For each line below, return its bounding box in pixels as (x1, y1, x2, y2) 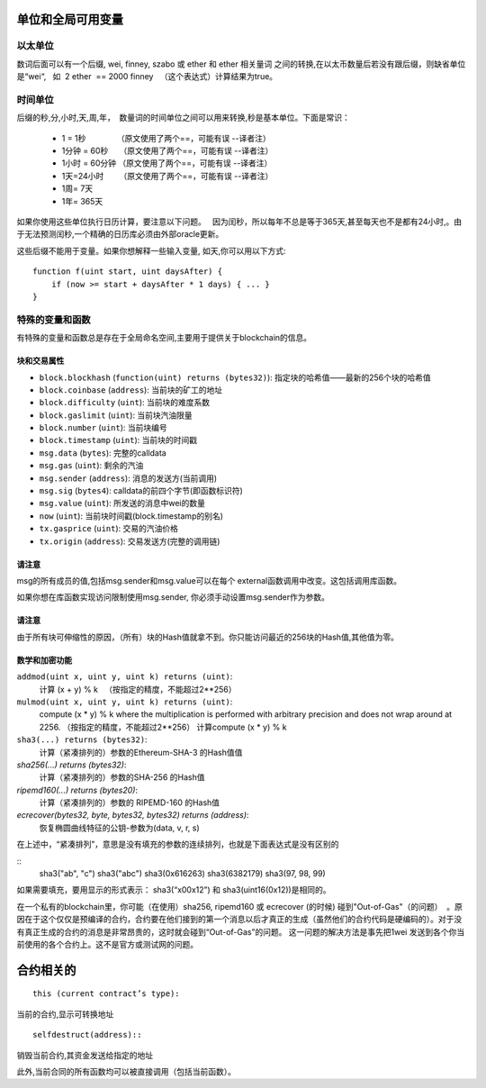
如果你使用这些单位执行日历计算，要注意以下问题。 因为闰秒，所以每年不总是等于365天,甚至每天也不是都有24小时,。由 (16, 216, 463, 227)
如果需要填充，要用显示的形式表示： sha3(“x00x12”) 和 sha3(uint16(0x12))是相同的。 (16, 884, 331, 895)
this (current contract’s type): (32, 989, 180, 999)
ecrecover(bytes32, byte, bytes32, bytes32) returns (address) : (16, 810, 249, 821)
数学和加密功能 (16, 654, 72, 666)
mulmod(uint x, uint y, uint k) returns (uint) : (16, 696, 233, 707)
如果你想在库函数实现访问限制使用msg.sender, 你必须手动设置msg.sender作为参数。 (16, 592, 330, 603)
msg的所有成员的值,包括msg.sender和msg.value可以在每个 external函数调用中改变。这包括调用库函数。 (16, 575, 402, 585)
